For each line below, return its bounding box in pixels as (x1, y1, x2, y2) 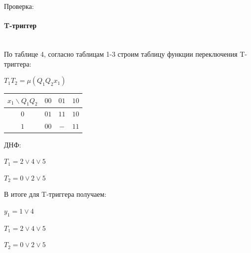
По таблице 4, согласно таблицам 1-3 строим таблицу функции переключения (4, 48, 238, 59)
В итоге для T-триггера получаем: (4, 189, 107, 199)
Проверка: (4, 1, 34, 11)
